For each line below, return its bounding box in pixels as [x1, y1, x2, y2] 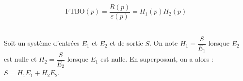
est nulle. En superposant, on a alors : [100, 54, 213, 64]
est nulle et [4, 54, 37, 64]
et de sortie [110, 38, 143, 48]
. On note [149, 38, 178, 48]
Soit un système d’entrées [4, 38, 80, 48]
